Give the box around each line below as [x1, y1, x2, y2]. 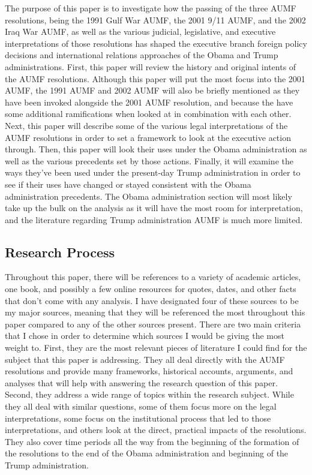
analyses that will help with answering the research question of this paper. [5, 376, 278, 389]
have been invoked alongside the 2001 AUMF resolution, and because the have [5, 95, 293, 108]
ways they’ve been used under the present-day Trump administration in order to [5, 166, 301, 179]
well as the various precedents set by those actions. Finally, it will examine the [5, 154, 293, 167]
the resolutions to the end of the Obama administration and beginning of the [5, 447, 289, 459]
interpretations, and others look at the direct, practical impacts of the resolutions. [5, 423, 307, 436]
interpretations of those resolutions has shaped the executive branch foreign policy [5, 37, 307, 49]
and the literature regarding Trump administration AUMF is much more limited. [5, 213, 303, 226]
